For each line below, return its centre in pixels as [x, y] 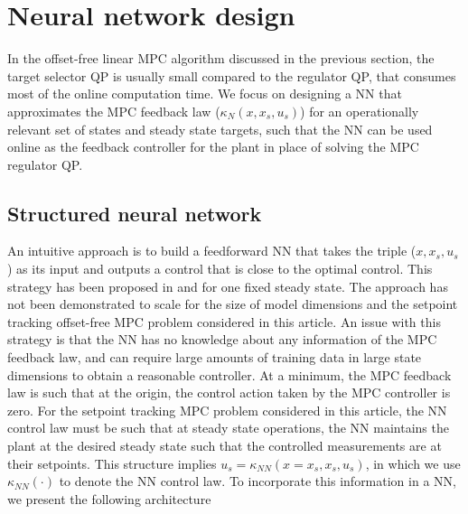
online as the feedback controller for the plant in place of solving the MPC [213, 147]
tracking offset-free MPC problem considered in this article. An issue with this [224, 321]
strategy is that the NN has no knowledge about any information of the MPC [222, 339]
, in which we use [413, 463]
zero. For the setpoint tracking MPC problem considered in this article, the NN [227, 410]
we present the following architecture [109, 498]
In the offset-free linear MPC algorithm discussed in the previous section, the [221, 58]
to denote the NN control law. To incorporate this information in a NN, [257, 481]
